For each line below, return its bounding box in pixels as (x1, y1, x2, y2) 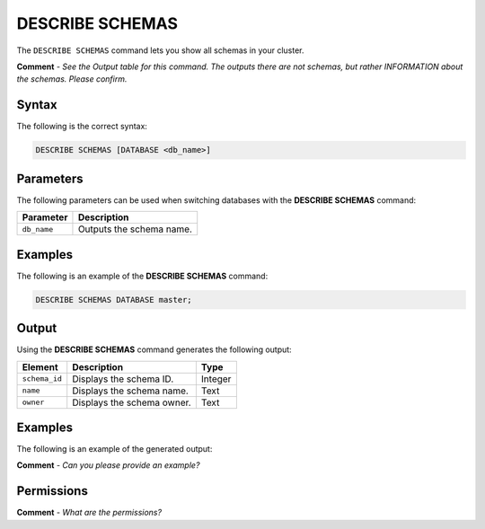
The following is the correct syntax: (16, 121, 148, 132)
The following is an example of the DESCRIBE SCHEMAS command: (16, 270, 269, 281)
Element (22, 360, 58, 373)
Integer (200, 373, 232, 385)
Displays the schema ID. (72, 373, 174, 385)
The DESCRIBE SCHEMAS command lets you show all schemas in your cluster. (16, 45, 304, 56)
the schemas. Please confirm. (16, 74, 128, 84)
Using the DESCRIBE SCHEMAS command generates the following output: (16, 344, 292, 355)
